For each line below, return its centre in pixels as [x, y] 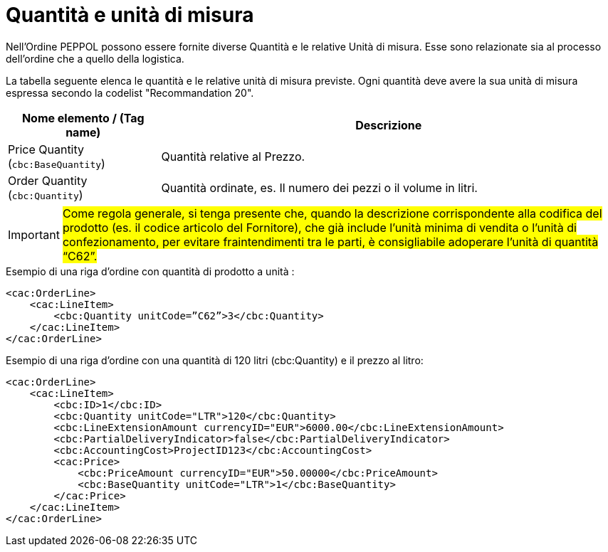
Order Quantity [48, 180]
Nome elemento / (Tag [83, 118]
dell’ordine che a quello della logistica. [95, 58]
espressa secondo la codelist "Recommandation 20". [130, 92]
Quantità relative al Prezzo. [233, 156]
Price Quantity [46, 149]
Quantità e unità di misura [130, 15]
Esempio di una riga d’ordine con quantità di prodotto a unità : [150, 271]
